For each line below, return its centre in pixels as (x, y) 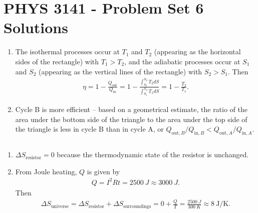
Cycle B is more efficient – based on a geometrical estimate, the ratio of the (132, 109)
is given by (103, 171)
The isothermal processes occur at (67, 51)
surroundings (137, 206)
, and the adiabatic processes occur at (182, 61)
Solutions (36, 27)
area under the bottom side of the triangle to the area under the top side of (131, 119)
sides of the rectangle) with (57, 61)
